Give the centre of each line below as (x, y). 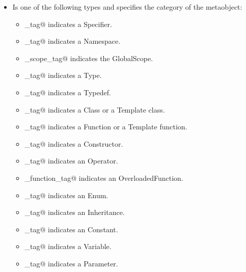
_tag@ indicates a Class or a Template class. (95, 109)
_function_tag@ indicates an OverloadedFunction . (104, 178)
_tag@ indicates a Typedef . (68, 92)
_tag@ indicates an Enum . (66, 195)
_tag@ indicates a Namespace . (73, 41)
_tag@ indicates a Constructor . (74, 143)
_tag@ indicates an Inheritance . (75, 212)
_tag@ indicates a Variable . (68, 246)
